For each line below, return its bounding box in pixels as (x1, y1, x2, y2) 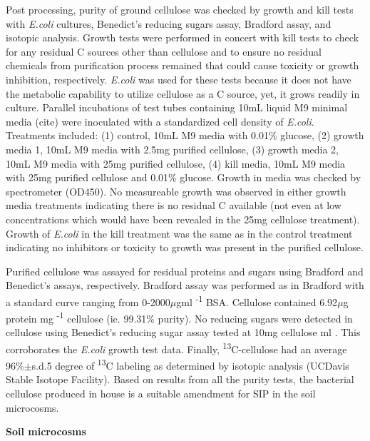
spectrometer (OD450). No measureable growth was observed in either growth (6, 183, 346, 198)
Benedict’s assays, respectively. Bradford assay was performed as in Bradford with (6, 278, 364, 293)
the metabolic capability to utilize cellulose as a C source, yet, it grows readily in (6, 86, 360, 101)
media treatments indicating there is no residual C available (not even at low (6, 198, 341, 213)
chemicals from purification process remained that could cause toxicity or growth (6, 58, 359, 73)
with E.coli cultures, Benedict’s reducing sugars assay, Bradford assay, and (6, 16, 332, 31)
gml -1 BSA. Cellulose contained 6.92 (176, 292, 338, 309)
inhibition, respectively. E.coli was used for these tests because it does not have (6, 71, 351, 86)
